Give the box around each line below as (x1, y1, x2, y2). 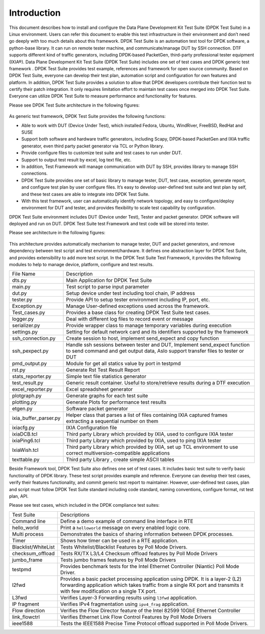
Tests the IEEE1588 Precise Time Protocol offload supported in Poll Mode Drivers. (60, 620, 249, 627)
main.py (12, 283, 31, 290)
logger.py (12, 316, 34, 323)
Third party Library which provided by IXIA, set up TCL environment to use (66, 443, 238, 450)
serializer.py (12, 322, 40, 329)
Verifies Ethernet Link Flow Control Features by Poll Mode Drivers (60, 613, 212, 620)
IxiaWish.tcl (12, 447, 39, 454)
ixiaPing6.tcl (12, 437, 40, 444)
